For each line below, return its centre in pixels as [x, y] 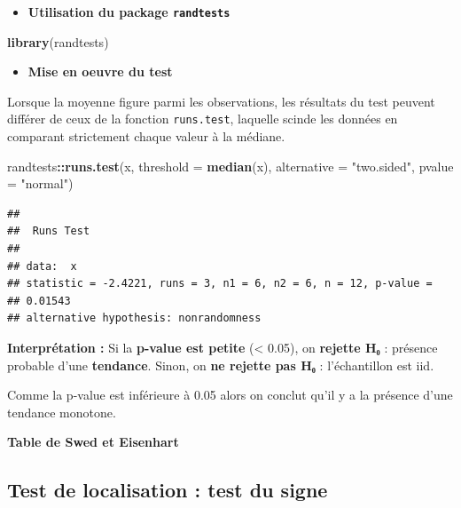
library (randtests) [58, 41]
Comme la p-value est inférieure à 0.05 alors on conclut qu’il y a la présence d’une [230, 395]
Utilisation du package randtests [129, 12]
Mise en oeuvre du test [100, 71]
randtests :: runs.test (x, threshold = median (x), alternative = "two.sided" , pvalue [230, 166]
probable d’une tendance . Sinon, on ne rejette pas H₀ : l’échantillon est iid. [221, 365]
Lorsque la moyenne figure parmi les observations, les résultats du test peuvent [221, 101]
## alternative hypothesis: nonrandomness [134, 318]
